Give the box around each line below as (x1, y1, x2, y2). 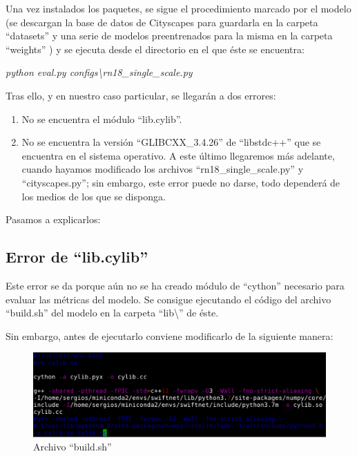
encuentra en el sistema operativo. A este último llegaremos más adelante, (21, 148, 335, 162)
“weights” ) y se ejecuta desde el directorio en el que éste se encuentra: (6, 41, 305, 56)
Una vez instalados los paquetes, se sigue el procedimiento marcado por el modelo (6, 1, 351, 15)
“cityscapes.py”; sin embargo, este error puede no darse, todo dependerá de (21, 175, 340, 189)
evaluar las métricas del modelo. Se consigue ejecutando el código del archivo (6, 292, 331, 306)
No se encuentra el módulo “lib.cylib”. (21, 111, 182, 126)
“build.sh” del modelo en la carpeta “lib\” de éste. (6, 305, 219, 320)
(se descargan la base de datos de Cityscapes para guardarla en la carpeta (6, 15, 318, 29)
